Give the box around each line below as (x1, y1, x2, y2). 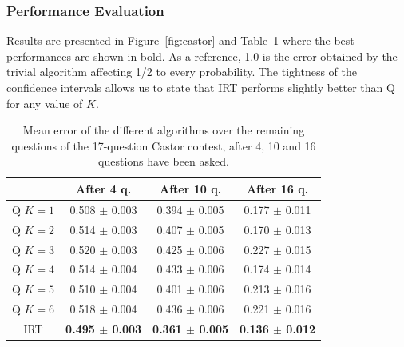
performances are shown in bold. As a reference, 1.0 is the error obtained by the (6, 47, 398, 64)
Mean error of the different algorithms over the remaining (22, 122, 305, 138)
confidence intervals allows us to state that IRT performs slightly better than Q (6, 79, 395, 95)
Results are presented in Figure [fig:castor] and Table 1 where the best (6, 32, 354, 49)
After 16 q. (246, 180, 309, 197)
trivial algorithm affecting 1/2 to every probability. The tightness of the (6, 63, 357, 80)
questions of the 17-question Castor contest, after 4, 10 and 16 (11, 137, 316, 154)
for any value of (6, 94, 83, 111)
